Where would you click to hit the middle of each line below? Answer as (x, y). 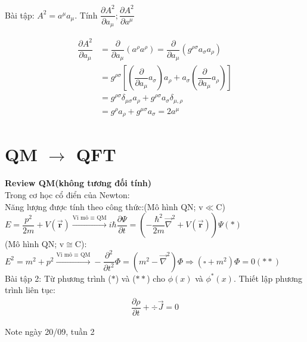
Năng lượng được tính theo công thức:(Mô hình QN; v (104, 206)
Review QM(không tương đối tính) (78, 183)
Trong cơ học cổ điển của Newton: (67, 194)
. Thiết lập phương (268, 278)
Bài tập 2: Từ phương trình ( (58, 278)
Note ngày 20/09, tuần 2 (50, 331)
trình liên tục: (30, 290)
